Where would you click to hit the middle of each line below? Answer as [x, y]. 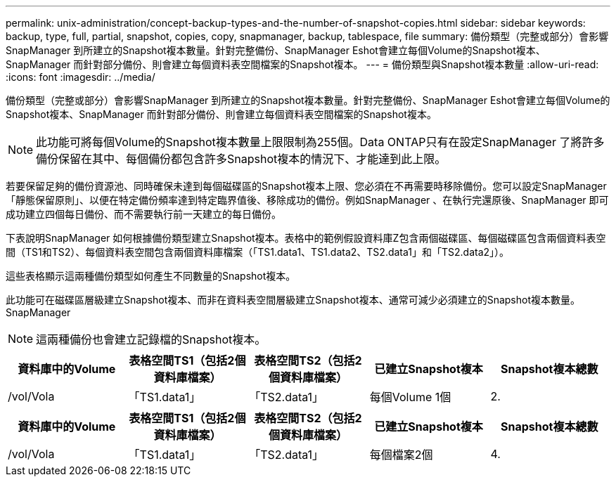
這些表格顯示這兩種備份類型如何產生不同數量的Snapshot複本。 [151, 276]
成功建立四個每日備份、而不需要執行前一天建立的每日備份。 [143, 214]
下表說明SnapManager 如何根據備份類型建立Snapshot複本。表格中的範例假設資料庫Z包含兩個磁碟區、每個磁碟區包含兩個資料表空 [306, 238]
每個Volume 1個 [410, 397]
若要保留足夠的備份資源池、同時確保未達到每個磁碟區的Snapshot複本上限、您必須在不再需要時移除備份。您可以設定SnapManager [306, 186]
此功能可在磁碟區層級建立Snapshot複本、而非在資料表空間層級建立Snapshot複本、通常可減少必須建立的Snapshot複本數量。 [293, 300]
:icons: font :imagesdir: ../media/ [81, 77]
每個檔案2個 [401, 455]
